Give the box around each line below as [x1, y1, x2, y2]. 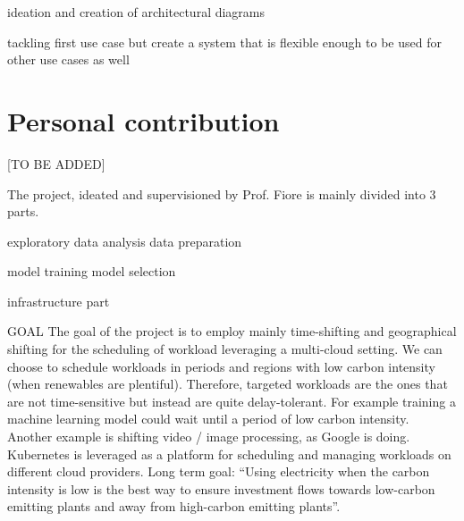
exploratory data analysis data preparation [7, 231, 242, 250]
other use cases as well [7, 50, 130, 69]
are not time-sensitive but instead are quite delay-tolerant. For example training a [7, 391, 456, 410]
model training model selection [7, 262, 176, 281]
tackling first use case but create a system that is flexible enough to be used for [7, 32, 442, 51]
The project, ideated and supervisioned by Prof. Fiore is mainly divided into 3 [7, 184, 436, 203]
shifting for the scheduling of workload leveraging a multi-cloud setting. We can [7, 340, 443, 358]
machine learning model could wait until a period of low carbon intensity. [7, 409, 409, 428]
